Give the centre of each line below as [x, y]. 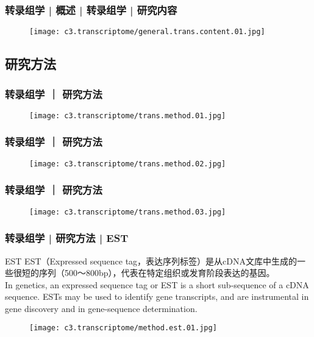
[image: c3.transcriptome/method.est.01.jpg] [123, 328]
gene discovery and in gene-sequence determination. [101, 308]
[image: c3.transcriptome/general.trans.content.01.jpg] [147, 32]
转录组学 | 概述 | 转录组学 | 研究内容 [91, 9]
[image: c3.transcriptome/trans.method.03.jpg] [128, 212]
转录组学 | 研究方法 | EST [67, 238]
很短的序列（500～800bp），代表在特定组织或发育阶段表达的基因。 [144, 273]
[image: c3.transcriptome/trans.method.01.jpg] [128, 115]
